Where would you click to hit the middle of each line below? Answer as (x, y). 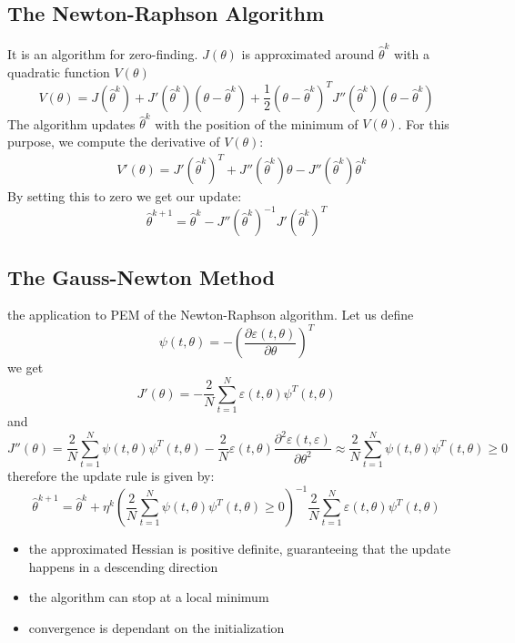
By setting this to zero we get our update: (125, 196)
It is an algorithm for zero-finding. (103, 53)
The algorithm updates (71, 123)
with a (412, 53)
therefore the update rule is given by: (111, 476)
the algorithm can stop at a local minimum (149, 597)
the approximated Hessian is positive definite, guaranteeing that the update (239, 549)
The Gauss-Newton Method (141, 276)
